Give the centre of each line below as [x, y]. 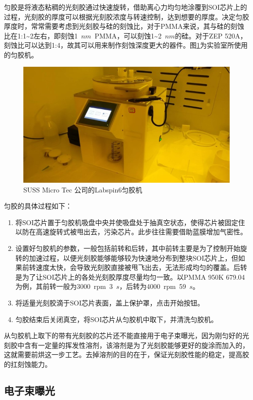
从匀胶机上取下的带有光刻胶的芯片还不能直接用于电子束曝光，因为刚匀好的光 [126, 335]
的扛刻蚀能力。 [28, 364]
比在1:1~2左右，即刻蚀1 [41, 35]
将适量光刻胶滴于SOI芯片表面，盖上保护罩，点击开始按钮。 [110, 302]
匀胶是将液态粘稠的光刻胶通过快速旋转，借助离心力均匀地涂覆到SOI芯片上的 [126, 7]
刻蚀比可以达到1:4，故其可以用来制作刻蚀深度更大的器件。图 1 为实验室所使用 [126, 45]
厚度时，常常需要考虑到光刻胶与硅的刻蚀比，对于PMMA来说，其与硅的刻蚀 [124, 26]
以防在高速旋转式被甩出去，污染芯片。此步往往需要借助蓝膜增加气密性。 [131, 232]
